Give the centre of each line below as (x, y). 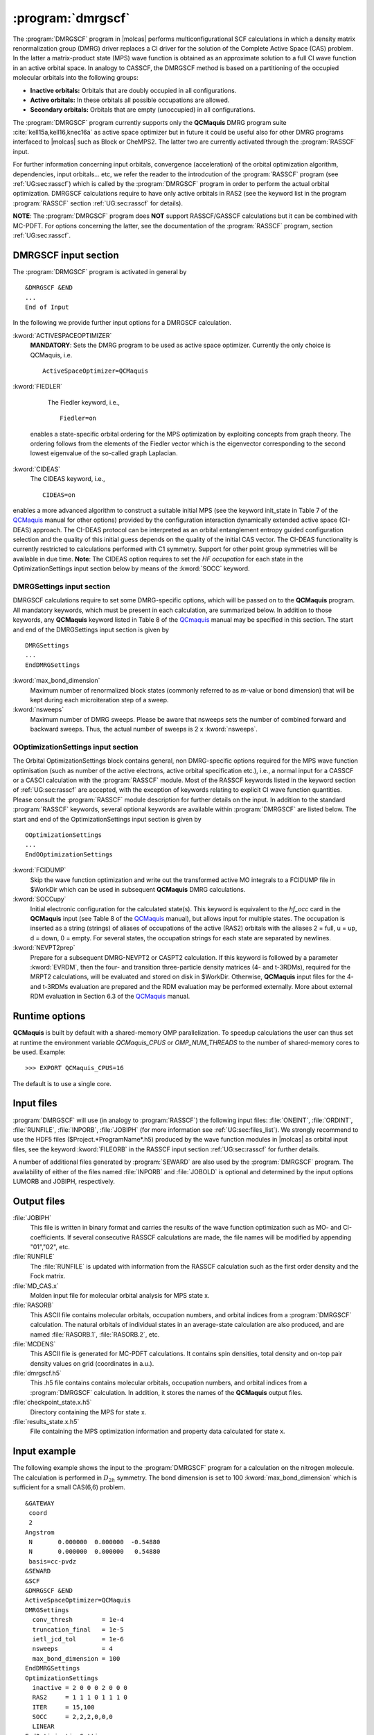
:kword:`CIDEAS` (37, 469)
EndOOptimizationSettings (69, 854)
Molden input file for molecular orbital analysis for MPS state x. (120, 1295)
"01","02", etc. (50, 1247)
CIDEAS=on (59, 495)
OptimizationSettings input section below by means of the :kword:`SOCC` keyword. (131, 568)
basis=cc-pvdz (53, 1561)
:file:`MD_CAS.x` (36, 1286)
